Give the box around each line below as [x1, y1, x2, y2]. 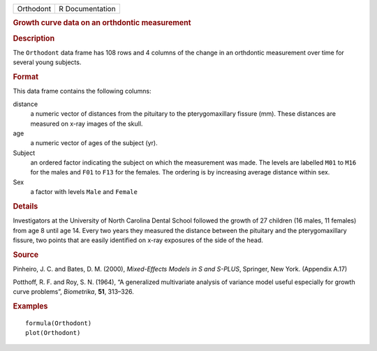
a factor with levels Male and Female [30, 188, 138, 196]
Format [13, 72, 38, 82]
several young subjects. [13, 58, 82, 66]
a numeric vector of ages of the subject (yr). [30, 139, 158, 147]
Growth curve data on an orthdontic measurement [13, 18, 191, 28]
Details [13, 202, 38, 211]
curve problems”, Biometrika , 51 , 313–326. [13, 287, 134, 296]
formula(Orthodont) [25, 319, 92, 327]
